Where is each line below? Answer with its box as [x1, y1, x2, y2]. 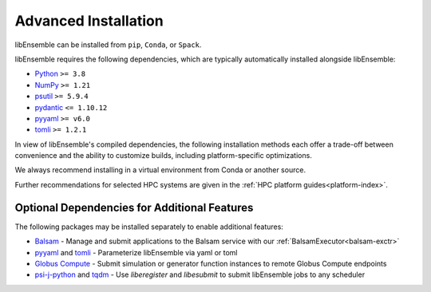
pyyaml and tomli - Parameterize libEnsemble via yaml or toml [34, 247, 238, 257]
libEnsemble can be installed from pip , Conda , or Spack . [14, 40, 202, 49]
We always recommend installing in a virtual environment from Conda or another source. [14, 165, 306, 175]
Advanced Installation [14, 12, 164, 30]
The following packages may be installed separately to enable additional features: [14, 222, 283, 231]
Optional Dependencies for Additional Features [14, 200, 254, 215]
